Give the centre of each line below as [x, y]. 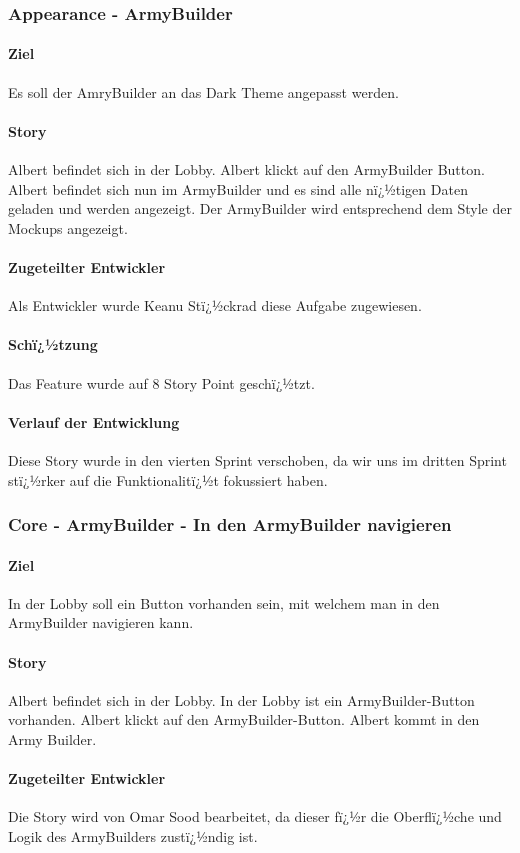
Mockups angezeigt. [68, 227]
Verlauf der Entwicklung [94, 421]
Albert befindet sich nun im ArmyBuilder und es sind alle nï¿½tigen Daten [238, 188]
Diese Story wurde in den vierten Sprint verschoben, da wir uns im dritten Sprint [257, 459]
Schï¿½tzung [53, 344]
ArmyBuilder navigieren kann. [101, 622]
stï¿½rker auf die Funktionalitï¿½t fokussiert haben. [168, 479]
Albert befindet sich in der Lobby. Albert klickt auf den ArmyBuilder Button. [246, 169]
